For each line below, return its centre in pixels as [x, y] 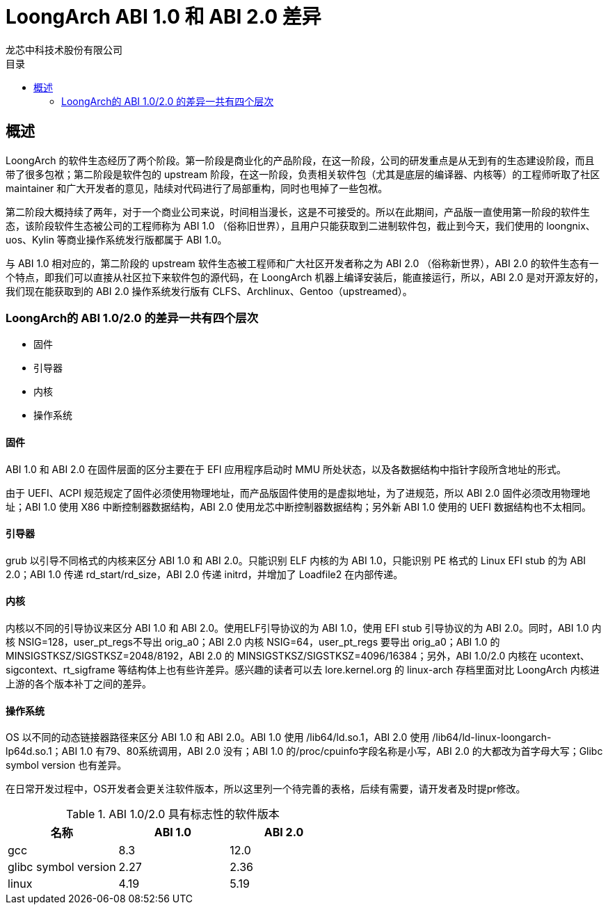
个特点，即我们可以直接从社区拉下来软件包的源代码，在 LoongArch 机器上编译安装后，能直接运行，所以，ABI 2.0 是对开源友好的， [305, 277]
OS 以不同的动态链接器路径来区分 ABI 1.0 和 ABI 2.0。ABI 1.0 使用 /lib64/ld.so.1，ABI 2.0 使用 [218, 737]
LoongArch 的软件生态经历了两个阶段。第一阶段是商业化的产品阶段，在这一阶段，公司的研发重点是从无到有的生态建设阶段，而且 [300, 160]
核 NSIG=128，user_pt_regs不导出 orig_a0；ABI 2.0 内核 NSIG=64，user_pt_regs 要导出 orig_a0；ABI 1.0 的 [253, 642]
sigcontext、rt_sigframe [61, 670]
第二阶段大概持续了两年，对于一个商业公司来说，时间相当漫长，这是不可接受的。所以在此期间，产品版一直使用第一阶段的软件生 [298, 211]
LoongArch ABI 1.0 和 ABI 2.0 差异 [163, 17]
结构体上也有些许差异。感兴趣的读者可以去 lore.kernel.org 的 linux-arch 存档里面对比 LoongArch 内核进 [363, 670]
